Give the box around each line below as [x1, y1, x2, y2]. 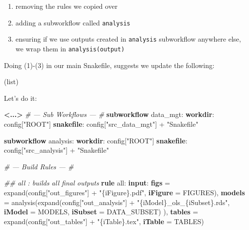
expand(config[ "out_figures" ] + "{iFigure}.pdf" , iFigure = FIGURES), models [4, 187, 245, 197]
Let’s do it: [4, 92, 37, 103]
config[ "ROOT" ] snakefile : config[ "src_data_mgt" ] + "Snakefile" [4, 118, 199, 129]
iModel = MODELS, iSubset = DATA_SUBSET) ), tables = [4, 207, 199, 217]
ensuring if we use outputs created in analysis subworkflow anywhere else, [15, 34, 241, 44]
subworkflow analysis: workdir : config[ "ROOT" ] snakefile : [4, 135, 188, 145]
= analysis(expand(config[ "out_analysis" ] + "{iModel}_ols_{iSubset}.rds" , [4, 197, 230, 207]
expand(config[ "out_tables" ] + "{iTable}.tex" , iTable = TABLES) [4, 216, 204, 226]
